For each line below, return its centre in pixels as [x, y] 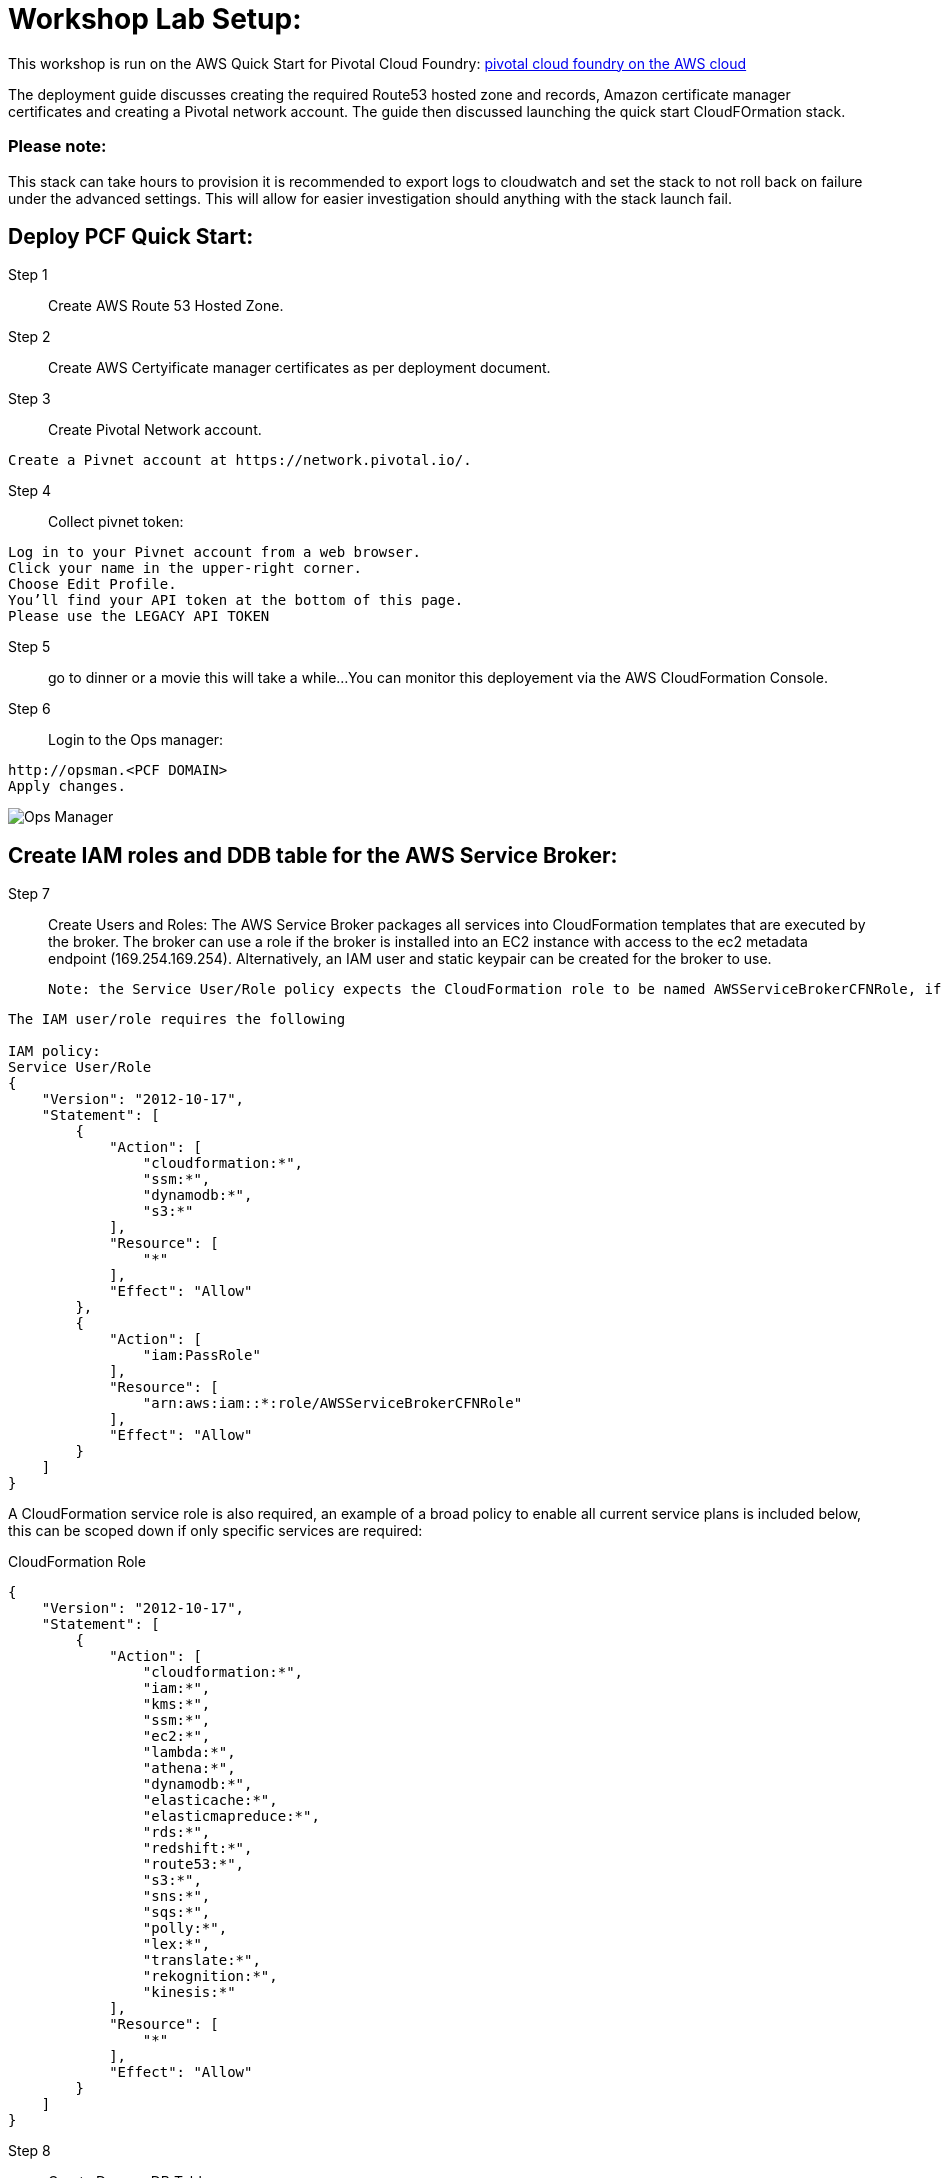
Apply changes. [67, 786]
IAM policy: [54, 1051]
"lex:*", [176, 1944]
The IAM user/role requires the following [177, 1019]
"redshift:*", [197, 1848]
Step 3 [29, 399]
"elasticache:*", [210, 1800]
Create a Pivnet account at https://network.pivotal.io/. [240, 460]
